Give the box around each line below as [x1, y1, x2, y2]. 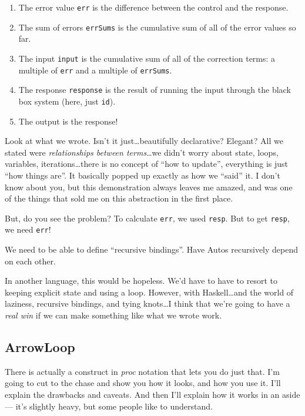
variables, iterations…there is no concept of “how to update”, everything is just [5, 157, 289, 170]
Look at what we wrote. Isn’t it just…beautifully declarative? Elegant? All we [5, 135, 283, 147]
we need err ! [5, 223, 51, 236]
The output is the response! [18, 115, 118, 127]
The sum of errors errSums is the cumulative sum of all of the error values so [18, 21, 296, 33]
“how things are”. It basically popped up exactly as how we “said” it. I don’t [5, 169, 280, 181]
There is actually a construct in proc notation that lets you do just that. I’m [5, 365, 280, 377]
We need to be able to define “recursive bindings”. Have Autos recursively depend [5, 243, 298, 255]
